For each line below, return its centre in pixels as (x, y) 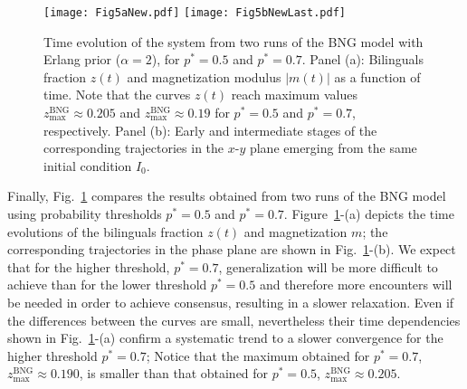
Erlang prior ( (82, 59)
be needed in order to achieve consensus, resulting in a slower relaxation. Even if (231, 302)
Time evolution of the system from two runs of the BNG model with (233, 41)
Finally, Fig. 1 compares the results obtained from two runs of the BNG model (227, 196)
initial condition (88, 165)
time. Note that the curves (117, 95)
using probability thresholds (85, 213)
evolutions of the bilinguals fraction (105, 231)
